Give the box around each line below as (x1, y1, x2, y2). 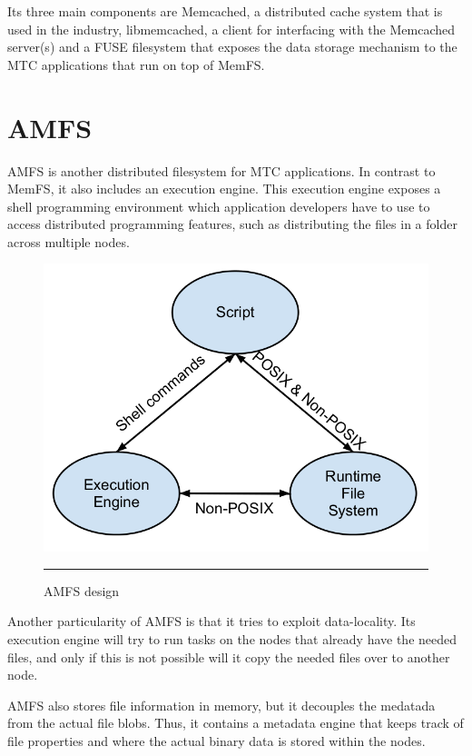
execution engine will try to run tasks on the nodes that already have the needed (7, 629, 457, 648)
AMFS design (44, 581, 120, 600)
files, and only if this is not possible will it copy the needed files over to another (7, 647, 450, 666)
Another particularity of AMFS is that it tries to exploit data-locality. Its (7, 612, 416, 631)
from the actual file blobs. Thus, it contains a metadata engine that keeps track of (7, 713, 464, 732)
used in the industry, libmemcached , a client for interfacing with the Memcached (7, 19, 456, 38)
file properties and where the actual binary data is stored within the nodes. (7, 731, 426, 750)
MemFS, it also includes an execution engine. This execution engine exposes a (7, 179, 441, 198)
